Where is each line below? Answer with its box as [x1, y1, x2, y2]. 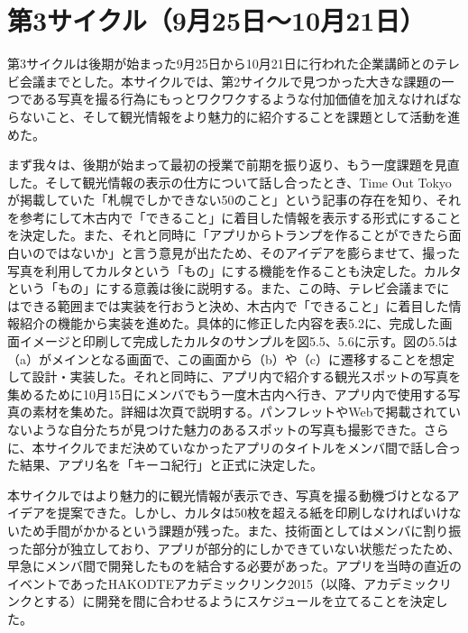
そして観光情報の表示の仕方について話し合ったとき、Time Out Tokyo [44, 172, 452, 191]
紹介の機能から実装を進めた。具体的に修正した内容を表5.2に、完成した [19, 314, 440, 333]
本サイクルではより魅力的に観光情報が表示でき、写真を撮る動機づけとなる [7, 485, 447, 504]
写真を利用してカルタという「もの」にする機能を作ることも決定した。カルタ [7, 261, 462, 280]
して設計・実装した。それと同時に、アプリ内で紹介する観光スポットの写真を [7, 367, 462, 386]
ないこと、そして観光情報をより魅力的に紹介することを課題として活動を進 [19, 106, 461, 125]
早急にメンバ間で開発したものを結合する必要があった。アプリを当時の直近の [7, 556, 462, 575]
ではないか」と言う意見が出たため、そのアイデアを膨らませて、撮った [44, 243, 461, 262]
